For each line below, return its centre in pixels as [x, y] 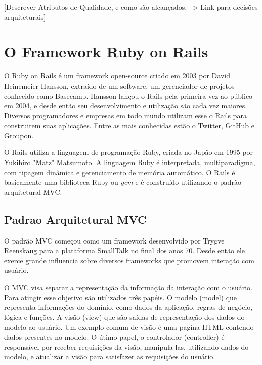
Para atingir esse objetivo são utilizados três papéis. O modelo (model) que [121, 297]
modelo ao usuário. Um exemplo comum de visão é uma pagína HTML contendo [129, 327]
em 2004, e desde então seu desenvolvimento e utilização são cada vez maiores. [126, 106]
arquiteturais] [25, 16]
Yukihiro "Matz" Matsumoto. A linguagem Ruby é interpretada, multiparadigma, [130, 162]
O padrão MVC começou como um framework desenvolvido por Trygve [114, 240]
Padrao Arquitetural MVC [75, 219]
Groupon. [19, 135]
